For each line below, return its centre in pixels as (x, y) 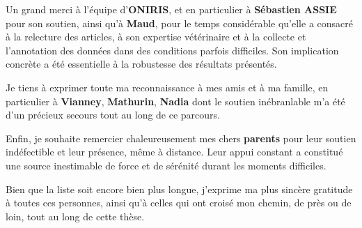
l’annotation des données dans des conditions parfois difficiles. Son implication (172, 50)
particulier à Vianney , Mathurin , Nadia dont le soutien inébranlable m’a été (175, 101)
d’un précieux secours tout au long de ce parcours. (113, 115)
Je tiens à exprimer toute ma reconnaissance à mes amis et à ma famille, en (167, 87)
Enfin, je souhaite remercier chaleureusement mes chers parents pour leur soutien (181, 138)
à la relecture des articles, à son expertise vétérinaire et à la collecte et (156, 37)
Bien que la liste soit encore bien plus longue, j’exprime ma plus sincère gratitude (179, 189)
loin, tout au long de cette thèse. (75, 216)
